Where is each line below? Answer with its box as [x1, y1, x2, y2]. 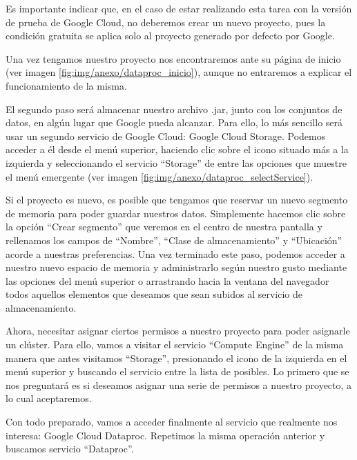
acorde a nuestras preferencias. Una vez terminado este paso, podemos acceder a [6, 246, 345, 261]
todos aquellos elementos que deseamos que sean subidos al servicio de [6, 287, 302, 301]
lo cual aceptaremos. [6, 391, 92, 406]
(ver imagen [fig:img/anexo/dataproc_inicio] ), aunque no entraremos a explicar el [6, 65, 352, 79]
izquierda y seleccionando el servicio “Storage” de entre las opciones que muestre [6, 155, 347, 170]
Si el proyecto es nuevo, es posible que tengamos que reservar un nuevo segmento [6, 192, 348, 207]
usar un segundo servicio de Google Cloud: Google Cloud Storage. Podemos [6, 128, 326, 143]
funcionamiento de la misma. [6, 78, 127, 92]
